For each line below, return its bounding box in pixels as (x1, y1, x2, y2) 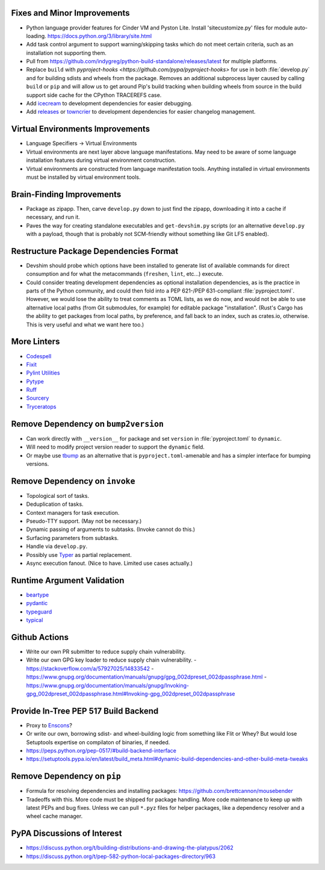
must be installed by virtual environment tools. (26, 173, 141, 181)
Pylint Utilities (26, 369, 60, 376)
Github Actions (11, 632, 69, 642)
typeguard (26, 608, 52, 615)
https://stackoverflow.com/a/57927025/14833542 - (26, 665, 154, 672)
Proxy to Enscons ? (26, 721, 72, 729)
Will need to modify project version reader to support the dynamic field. (26, 443, 205, 451)
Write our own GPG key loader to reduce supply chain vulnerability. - (26, 656, 197, 663)
